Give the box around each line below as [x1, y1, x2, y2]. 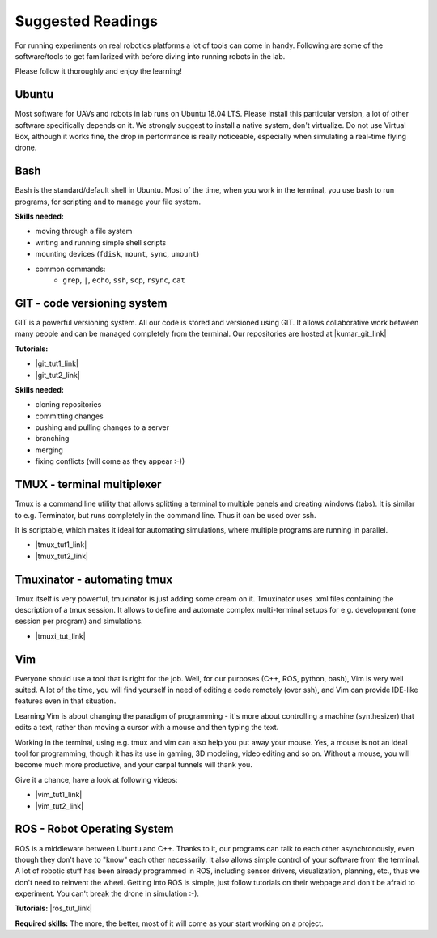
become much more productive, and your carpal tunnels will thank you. [15, 760, 252, 770]
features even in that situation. [15, 696, 117, 706]
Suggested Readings [15, 12, 158, 30]
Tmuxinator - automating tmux [15, 572, 173, 586]
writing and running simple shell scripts [35, 237, 167, 247]
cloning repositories [35, 400, 102, 410]
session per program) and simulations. [15, 616, 143, 626]
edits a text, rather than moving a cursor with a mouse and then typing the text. [15, 723, 279, 732]
